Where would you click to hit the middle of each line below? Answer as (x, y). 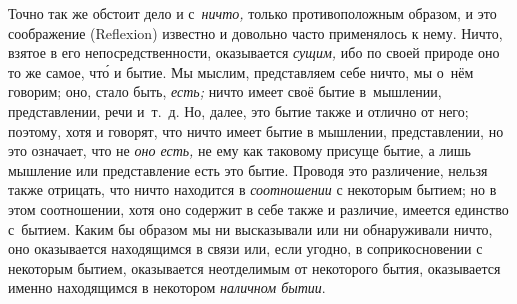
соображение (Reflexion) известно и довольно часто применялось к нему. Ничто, (255, 32)
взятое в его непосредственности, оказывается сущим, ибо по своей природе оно (254, 52)
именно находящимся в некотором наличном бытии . (167, 287)
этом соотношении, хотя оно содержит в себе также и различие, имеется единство (258, 208)
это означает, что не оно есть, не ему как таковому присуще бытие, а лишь (239, 150)
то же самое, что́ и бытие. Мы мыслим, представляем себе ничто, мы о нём (241, 71)
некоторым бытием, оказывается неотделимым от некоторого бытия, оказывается (254, 267)
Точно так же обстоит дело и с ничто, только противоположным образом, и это (252, 13)
